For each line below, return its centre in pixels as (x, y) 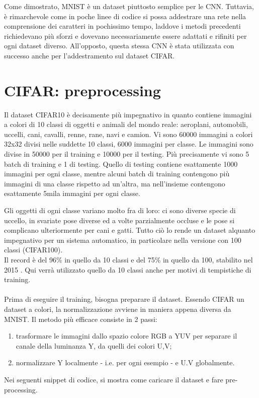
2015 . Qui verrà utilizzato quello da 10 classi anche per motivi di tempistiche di (128, 269)
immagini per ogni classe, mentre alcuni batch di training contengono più (117, 174)
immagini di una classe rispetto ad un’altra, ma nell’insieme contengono (115, 183)
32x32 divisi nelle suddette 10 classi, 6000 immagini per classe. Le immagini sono (129, 144)
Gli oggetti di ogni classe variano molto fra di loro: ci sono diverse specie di (120, 210)
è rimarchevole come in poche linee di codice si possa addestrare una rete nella (125, 16)
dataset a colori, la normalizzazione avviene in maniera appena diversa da (118, 309)
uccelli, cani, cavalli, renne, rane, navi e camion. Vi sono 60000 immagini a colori (128, 134)
